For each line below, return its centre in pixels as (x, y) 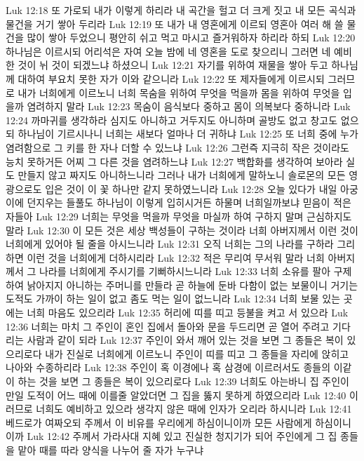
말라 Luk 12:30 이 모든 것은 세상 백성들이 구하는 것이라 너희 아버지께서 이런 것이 (182, 230)
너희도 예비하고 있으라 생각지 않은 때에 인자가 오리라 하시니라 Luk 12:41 (194, 409)
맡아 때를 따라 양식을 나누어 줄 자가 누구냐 (111, 450)
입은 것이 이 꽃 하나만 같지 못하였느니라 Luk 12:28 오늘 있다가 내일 (191, 188)
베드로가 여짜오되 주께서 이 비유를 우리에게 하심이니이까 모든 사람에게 (159, 422)
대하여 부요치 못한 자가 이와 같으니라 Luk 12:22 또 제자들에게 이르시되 (171, 78)
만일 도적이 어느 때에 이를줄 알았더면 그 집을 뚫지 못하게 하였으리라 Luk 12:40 (176, 395)
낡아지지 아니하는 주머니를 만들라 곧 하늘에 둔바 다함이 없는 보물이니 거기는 (193, 285)
